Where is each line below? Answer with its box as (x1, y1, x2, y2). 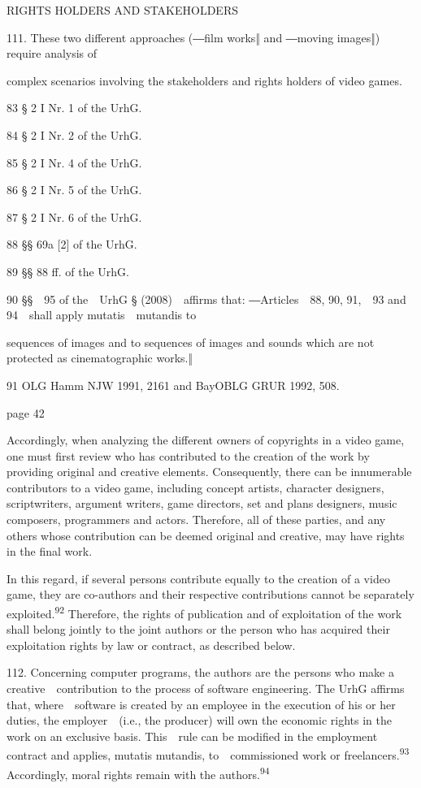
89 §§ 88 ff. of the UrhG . (7, 262, 129, 279)
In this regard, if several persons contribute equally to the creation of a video (7, 569, 390, 587)
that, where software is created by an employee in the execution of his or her (7, 695, 396, 712)
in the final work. (7, 543, 93, 560)
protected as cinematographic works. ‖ (7, 349, 193, 366)
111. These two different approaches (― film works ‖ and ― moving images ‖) (7, 28, 380, 45)
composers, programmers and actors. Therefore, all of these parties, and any (7, 511, 386, 528)
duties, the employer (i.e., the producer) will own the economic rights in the (7, 712, 392, 729)
